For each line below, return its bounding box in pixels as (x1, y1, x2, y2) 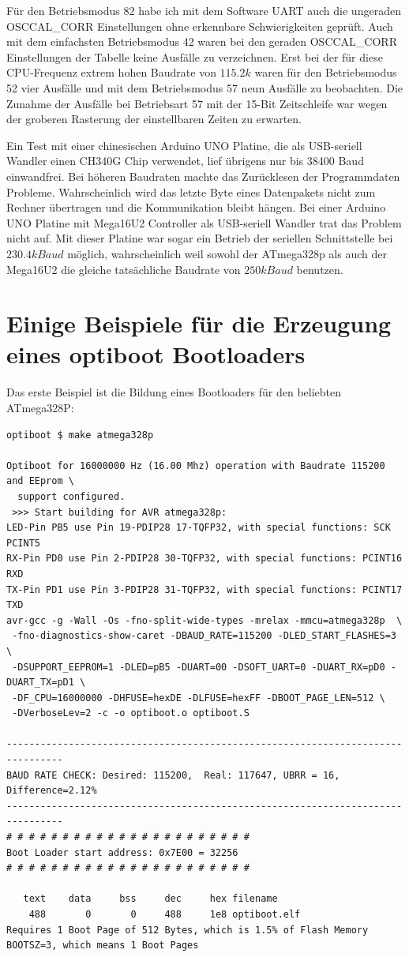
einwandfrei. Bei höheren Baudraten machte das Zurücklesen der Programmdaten (6, 167, 400, 184)
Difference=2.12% (6, 785, 97, 797)
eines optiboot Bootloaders (6, 338, 306, 370)
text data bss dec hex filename (23, 893, 278, 905)
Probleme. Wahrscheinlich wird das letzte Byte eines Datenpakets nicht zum (6, 183, 376, 200)
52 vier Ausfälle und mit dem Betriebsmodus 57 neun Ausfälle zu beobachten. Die (6, 79, 403, 96)
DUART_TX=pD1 (6, 677, 74, 689)
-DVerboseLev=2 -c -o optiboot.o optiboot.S (12, 707, 250, 719)
